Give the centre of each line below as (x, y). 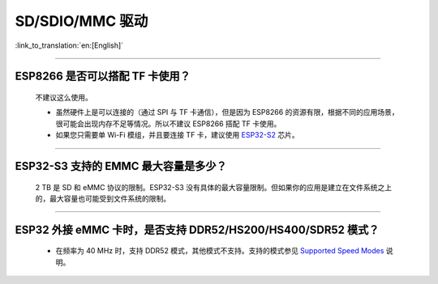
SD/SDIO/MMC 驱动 (82, 21)
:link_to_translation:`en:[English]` (69, 45)
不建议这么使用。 (64, 97)
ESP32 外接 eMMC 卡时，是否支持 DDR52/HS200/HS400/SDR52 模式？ (197, 229)
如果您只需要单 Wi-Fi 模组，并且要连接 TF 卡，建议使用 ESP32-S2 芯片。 (177, 135)
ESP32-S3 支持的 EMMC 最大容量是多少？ (121, 166)
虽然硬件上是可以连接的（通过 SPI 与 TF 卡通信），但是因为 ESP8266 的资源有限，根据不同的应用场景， (227, 112)
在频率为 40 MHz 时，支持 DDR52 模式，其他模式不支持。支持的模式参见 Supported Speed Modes (220, 251)
